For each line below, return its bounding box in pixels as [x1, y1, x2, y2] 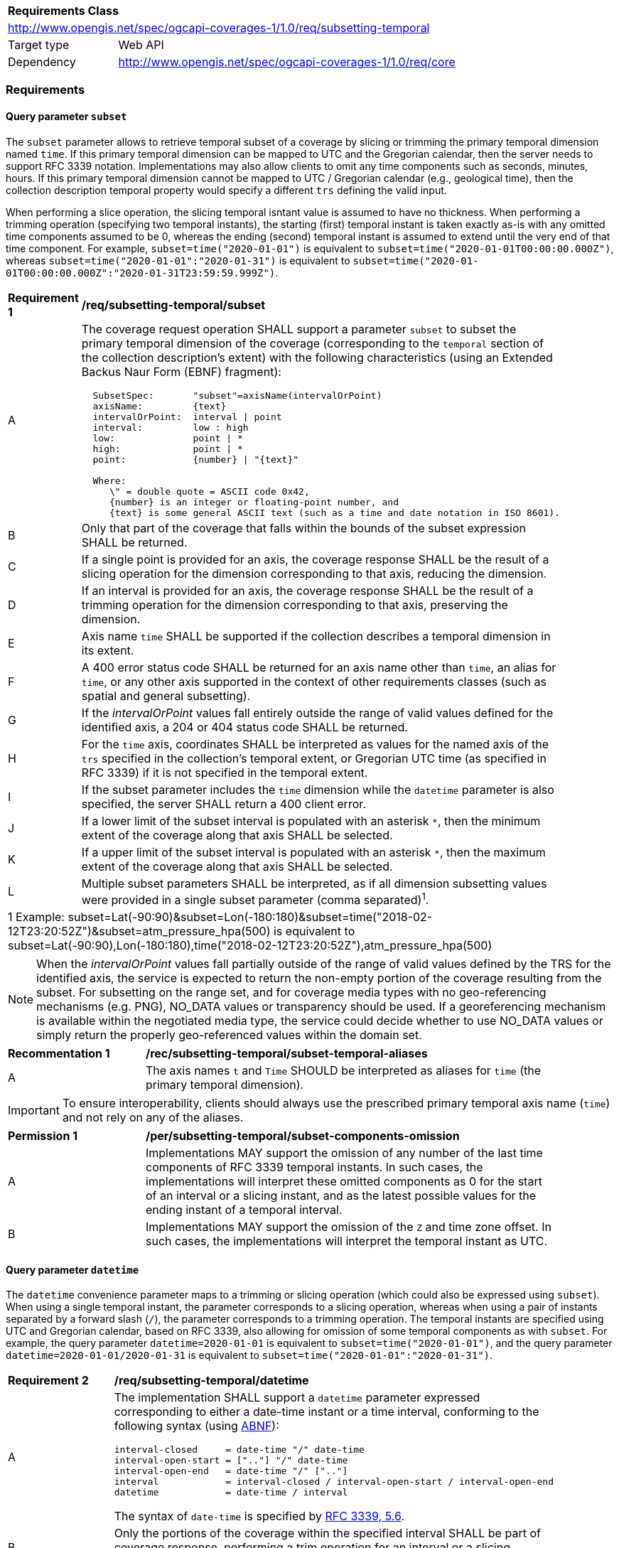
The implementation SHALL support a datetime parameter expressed [114, 1390, 480, 1405]
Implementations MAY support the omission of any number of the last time [146, 1145, 543, 1160]
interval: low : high [92, 421, 249, 433]
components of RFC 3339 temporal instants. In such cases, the [146, 1159, 483, 1174]
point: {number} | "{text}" [92, 453, 299, 465]
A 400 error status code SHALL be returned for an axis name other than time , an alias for [81, 660, 556, 674]
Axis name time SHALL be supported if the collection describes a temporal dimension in [81, 628, 551, 643]
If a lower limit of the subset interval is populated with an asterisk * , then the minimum [81, 813, 541, 828]
